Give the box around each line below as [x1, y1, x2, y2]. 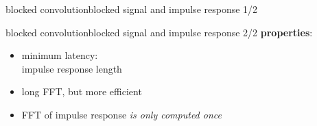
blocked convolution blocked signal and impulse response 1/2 [5, 2, 258, 16]
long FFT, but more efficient [21, 84, 142, 99]
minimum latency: [21, 48, 98, 62]
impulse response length [21, 61, 122, 75]
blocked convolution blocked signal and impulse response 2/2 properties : [5, 25, 313, 39]
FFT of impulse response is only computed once [21, 107, 222, 121]
